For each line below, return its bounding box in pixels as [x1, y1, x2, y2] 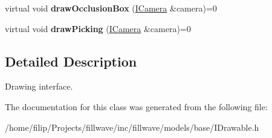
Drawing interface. [5, 80, 73, 93]
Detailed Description [5, 51, 137, 70]
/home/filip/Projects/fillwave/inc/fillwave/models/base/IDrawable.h [5, 120, 259, 133]
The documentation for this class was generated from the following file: [5, 100, 268, 113]
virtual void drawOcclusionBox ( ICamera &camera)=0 [5, 2, 217, 14]
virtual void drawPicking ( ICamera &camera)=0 [5, 22, 191, 34]
